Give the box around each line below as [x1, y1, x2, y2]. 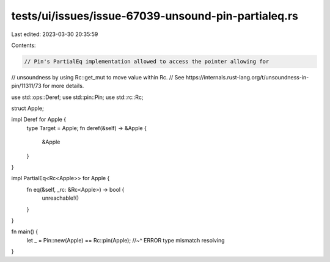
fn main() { [11, 228, 38, 235]
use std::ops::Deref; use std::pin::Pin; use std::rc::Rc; [11, 93, 144, 101]
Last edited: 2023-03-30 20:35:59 [11, 31, 98, 38]
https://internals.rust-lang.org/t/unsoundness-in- [185, 73, 309, 81]
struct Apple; [11, 104, 44, 112]
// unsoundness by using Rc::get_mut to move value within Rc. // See [11, 73, 185, 81]
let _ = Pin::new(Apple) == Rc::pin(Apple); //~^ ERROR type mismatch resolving [26, 236, 226, 244]
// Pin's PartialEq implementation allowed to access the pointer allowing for [24, 58, 269, 65]
